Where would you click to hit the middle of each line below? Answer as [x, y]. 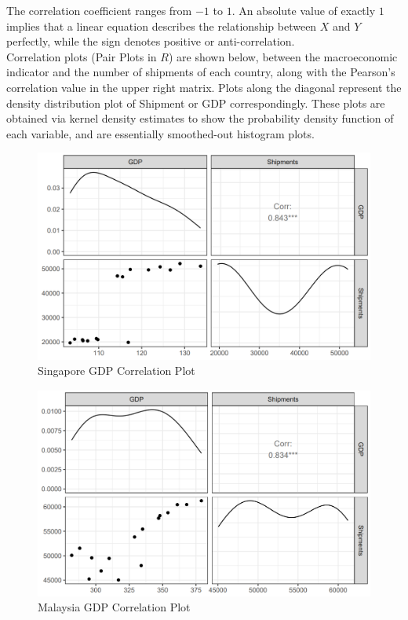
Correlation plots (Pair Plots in [82, 56]
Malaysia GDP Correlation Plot [114, 607]
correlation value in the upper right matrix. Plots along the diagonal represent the [204, 87]
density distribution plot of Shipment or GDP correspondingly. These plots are [196, 103]
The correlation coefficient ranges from [99, 10]
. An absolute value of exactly [304, 10]
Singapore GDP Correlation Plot [117, 371]
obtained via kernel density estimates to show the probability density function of [200, 118]
